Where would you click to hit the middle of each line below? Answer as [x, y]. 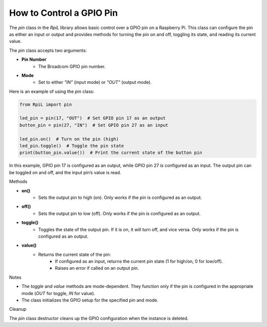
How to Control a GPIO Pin [64, 13]
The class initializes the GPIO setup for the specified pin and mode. [90, 300]
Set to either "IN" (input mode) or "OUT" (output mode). [95, 82]
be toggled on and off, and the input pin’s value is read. [65, 172]
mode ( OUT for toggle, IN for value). [58, 293]
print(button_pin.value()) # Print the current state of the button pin [111, 153]
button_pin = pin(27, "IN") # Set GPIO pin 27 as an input [94, 125]
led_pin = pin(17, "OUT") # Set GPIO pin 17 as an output [92, 118]
